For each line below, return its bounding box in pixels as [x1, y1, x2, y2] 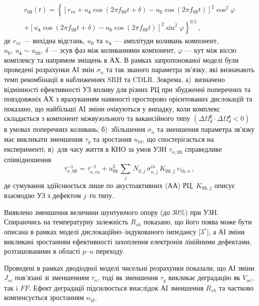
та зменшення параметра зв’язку [157, 124, 255, 134]
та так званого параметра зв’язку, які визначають [106, 64, 255, 75]
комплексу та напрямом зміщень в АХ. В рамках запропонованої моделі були [4, 54, 239, 65]
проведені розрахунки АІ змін [4, 64, 95, 75]
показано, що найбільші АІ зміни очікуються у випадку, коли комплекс [4, 103, 220, 113]
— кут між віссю [184, 45, 237, 55]
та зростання [93, 133, 132, 144]
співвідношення [4, 154, 51, 164]
